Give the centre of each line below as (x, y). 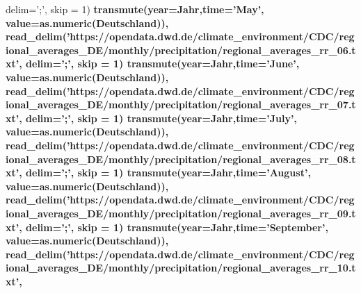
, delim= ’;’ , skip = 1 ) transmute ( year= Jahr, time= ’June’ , (159, 64)
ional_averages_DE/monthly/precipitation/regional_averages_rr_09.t (181, 213)
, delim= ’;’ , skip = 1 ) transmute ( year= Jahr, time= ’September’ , (174, 227)
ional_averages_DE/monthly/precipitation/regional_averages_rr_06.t (181, 50)
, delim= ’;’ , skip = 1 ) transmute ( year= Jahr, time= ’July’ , (158, 118)
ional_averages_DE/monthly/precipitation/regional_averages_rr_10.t (181, 268)
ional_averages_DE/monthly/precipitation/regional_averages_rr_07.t (181, 104)
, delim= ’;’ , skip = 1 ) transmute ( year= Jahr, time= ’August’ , (165, 173)
